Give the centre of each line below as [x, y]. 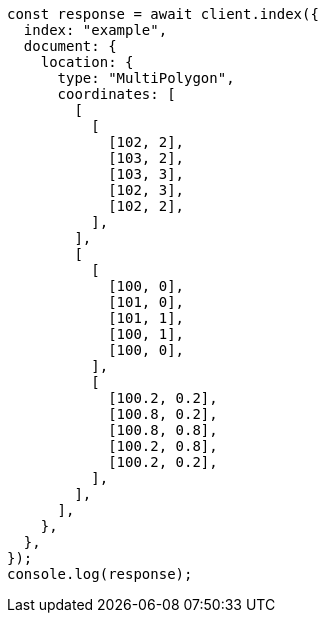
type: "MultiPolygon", [146, 78]
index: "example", [95, 30]
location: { [87, 62]
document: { [70, 46]
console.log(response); [100, 574]
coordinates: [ [116, 94]
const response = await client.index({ [163, 14]
